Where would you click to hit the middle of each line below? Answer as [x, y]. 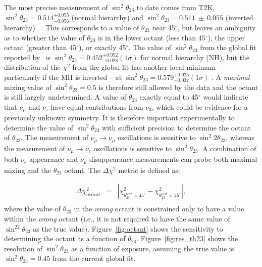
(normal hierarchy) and [107, 17]
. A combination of [227, 148]
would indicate [226, 97]
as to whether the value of [44, 37]
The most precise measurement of [56, 7]
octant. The [82, 170]
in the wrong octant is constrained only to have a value [159, 209]
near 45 [164, 28]
